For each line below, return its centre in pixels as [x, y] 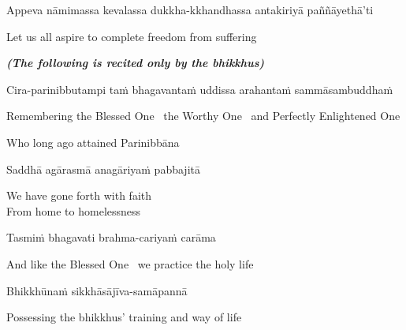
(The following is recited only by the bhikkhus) [136, 63]
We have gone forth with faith [79, 195]
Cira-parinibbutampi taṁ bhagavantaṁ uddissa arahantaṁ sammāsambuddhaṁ [200, 89]
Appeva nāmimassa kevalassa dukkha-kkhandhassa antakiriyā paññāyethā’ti [190, 9]
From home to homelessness [74, 210]
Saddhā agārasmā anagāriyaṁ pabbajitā [103, 169]
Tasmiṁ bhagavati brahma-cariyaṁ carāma [111, 237]
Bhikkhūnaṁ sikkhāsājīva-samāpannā [97, 290]
